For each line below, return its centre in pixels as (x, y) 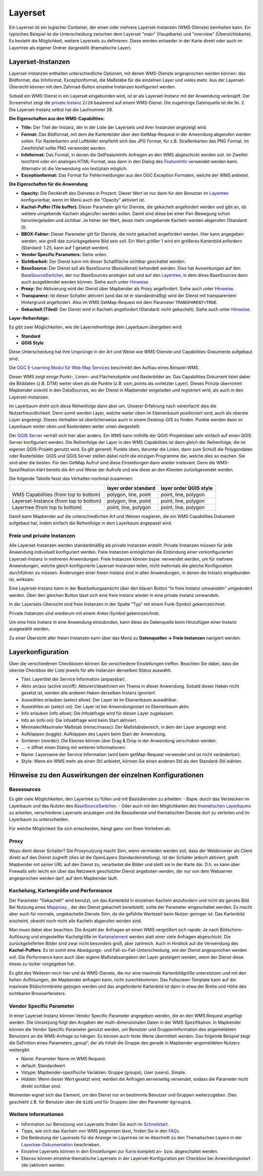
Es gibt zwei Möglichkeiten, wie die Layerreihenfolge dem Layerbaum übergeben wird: (96, 327)
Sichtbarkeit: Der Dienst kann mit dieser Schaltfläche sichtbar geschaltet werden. (103, 261)
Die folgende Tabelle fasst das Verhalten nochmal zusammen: (71, 478)
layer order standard (131, 488)
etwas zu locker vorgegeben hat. (42, 964)
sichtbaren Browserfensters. (38, 993)
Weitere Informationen (36, 1115)
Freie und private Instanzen (42, 536)
